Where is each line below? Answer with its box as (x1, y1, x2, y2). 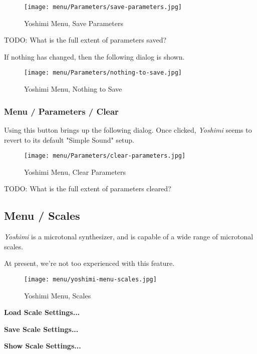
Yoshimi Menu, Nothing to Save (24, 84, 122, 94)
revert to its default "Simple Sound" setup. (4, 134, 135, 145)
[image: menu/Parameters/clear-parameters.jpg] (24, 152, 186, 160)
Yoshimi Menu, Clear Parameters (24, 166, 126, 177)
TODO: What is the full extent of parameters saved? (4, 35, 167, 45)
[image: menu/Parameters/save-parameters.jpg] (24, 4, 182, 11)
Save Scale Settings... (4, 323, 79, 334)
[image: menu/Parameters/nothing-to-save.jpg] (24, 69, 182, 77)
